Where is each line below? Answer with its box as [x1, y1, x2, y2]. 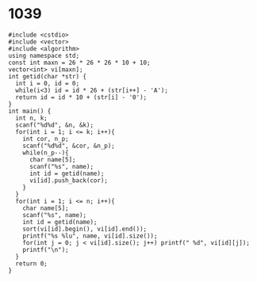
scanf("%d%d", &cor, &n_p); [22, 142, 115, 150]
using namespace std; [8, 51, 80, 59]
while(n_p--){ [22, 148, 69, 157]
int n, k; [15, 114, 48, 122]
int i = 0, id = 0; [15, 79, 80, 87]
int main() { [8, 107, 52, 115]
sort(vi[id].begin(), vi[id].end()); [22, 225, 148, 233]
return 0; [15, 259, 48, 268]
